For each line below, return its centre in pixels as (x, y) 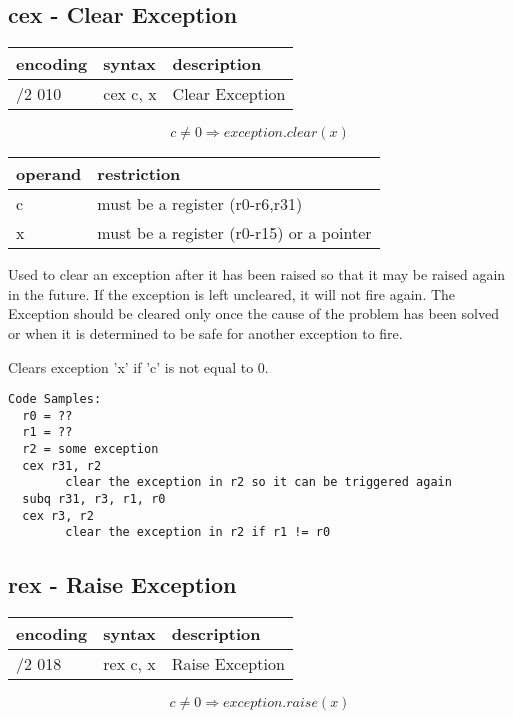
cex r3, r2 (58, 515)
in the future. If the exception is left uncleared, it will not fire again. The (232, 293)
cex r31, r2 (62, 465)
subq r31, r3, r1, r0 (94, 499)
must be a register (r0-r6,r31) (200, 204)
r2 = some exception (90, 449)
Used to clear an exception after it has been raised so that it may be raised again (257, 274)
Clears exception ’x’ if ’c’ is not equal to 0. (138, 366)
